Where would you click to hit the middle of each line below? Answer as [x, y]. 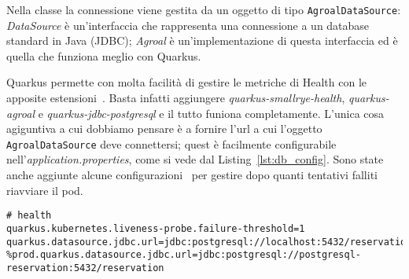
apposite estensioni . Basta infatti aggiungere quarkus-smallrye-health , [176, 98]
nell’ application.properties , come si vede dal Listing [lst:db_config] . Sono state [195, 159]
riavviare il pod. [45, 190]
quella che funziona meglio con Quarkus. [104, 55]
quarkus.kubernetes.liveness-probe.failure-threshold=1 [156, 228]
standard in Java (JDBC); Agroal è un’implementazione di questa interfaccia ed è [202, 40]
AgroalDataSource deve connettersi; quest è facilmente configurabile [171, 143]
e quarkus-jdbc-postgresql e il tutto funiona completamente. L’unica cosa [211, 113]
